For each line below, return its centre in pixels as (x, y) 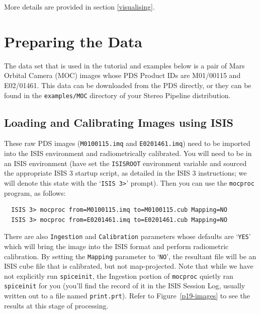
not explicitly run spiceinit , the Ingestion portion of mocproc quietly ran (119, 276)
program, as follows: (35, 192)
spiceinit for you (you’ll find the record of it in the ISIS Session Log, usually (125, 286)
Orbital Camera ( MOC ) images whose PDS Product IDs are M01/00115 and (122, 75)
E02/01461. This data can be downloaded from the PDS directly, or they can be (128, 85)
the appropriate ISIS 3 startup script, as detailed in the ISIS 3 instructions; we (125, 173)
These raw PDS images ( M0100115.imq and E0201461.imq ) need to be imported (127, 143)
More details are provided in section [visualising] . (79, 7)
